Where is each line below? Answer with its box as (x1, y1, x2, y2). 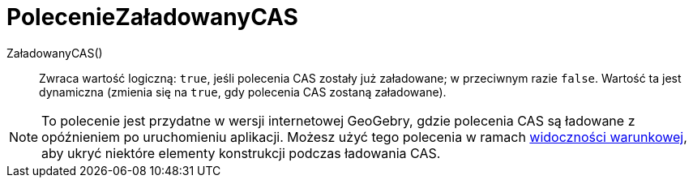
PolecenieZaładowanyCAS (6, 3, 298, 31)
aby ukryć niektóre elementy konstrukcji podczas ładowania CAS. (41, 144, 441, 161)
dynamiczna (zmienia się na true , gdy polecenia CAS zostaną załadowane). (39, 84, 447, 99)
